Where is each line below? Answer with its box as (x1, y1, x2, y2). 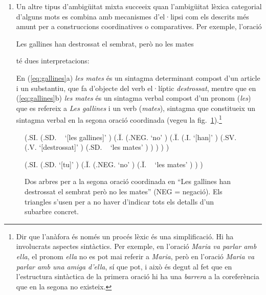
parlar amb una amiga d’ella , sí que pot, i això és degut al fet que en (16, 261, 232, 271)
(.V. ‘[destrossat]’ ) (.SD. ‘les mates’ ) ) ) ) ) (25, 142, 169, 152)
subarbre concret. (25, 206, 79, 217)
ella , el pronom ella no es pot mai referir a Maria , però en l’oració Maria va (16, 251, 255, 261)
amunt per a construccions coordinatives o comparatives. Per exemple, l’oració (16, 21, 262, 32)
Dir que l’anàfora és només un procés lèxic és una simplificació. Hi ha (16, 231, 234, 241)
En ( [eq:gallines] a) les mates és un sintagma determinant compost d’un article (16, 72, 260, 83)
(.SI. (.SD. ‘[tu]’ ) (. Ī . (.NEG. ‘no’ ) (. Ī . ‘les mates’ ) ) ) (25, 158, 203, 169)
